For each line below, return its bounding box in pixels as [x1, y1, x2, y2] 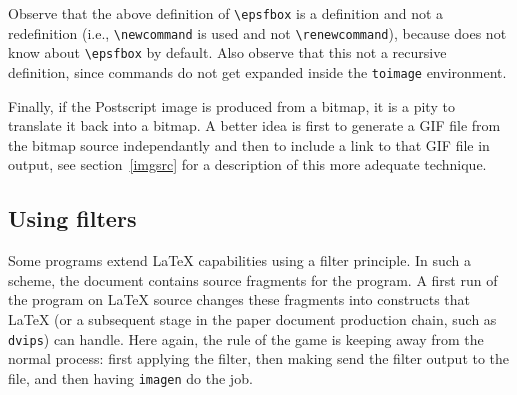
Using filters [8, 203, 137, 234]
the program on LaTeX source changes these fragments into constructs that [8, 289, 471, 310]
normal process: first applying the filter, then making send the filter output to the [8, 348, 510, 369]
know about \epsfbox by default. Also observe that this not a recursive [8, 42, 447, 63]
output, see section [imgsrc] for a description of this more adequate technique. [8, 154, 487, 175]
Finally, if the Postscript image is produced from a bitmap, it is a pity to [8, 95, 455, 116]
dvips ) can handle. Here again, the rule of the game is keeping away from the [8, 328, 484, 349]
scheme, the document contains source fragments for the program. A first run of [8, 269, 498, 290]
